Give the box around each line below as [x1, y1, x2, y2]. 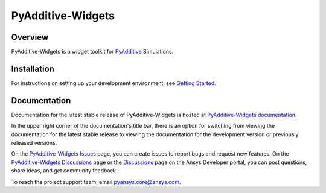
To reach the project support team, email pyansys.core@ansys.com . [11, 178, 181, 185]
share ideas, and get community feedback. [11, 167, 118, 174]
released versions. [11, 139, 57, 147]
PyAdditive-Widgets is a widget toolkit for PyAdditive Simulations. [11, 48, 174, 55]
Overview [11, 32, 49, 42]
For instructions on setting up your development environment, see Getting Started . [11, 79, 217, 87]
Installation [11, 63, 54, 74]
